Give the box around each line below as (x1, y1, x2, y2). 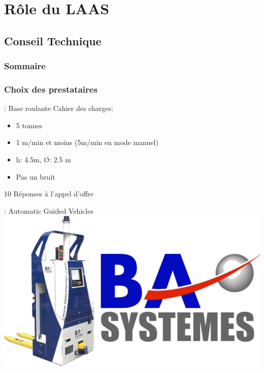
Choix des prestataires (4, 82, 97, 95)
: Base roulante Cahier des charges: (4, 103, 113, 113)
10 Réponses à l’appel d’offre (4, 188, 93, 199)
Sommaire (4, 60, 46, 72)
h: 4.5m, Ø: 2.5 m (16, 154, 71, 164)
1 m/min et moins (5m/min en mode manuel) (16, 137, 158, 148)
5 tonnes (16, 120, 43, 130)
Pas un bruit (16, 171, 55, 182)
